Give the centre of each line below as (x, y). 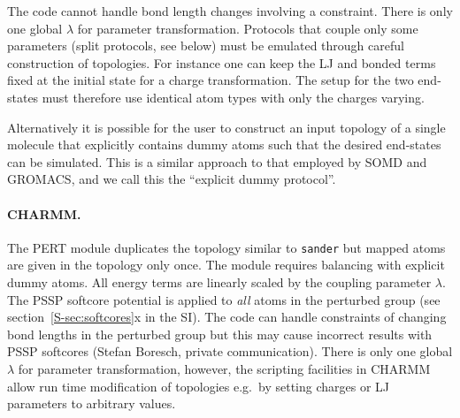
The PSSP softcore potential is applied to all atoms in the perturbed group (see (224, 299)
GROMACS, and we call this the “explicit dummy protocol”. (172, 179)
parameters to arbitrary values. (92, 403)
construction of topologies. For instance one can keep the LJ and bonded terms (222, 62)
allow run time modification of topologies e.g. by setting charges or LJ (199, 386)
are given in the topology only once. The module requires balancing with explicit (226, 265)
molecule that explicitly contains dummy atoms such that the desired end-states (224, 144)
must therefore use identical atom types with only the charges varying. (233, 97)
